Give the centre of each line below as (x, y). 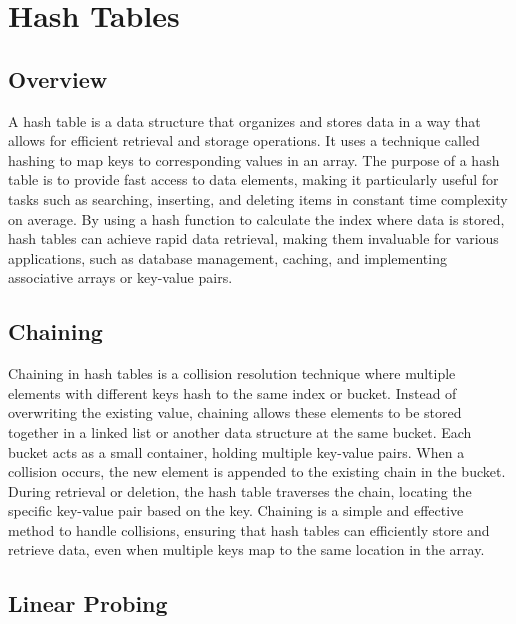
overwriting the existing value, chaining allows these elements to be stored (235, 412)
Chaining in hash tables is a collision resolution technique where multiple (232, 373)
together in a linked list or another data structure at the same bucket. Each (240, 431)
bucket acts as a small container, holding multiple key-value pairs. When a (236, 451)
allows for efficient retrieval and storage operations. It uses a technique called (244, 140)
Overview (58, 78)
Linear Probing (88, 603)
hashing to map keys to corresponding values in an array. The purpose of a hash (254, 159)
